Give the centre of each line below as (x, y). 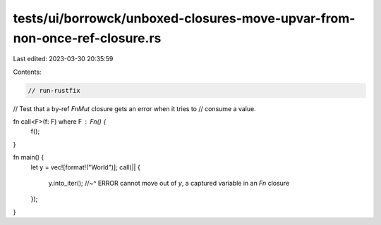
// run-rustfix (54, 90)
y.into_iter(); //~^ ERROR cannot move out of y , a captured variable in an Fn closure (169, 184)
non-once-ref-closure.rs (87, 38)
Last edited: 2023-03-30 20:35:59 (63, 59)
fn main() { (29, 157)
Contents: (27, 72)
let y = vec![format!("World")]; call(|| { (85, 167)
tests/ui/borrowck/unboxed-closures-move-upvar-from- (184, 18)
